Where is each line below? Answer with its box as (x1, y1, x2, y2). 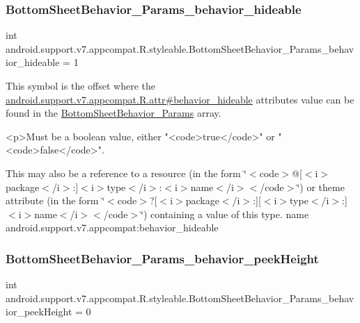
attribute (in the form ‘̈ (6, 193, 105, 208)
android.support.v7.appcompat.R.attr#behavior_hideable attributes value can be (6, 92, 354, 106)
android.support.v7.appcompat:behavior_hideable (6, 220, 219, 235)
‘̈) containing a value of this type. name (141, 206, 309, 221)
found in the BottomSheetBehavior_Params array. (6, 106, 221, 120)
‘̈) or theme (297, 179, 345, 194)
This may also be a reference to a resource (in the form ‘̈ (6, 165, 247, 180)
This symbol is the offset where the (6, 78, 155, 92)
